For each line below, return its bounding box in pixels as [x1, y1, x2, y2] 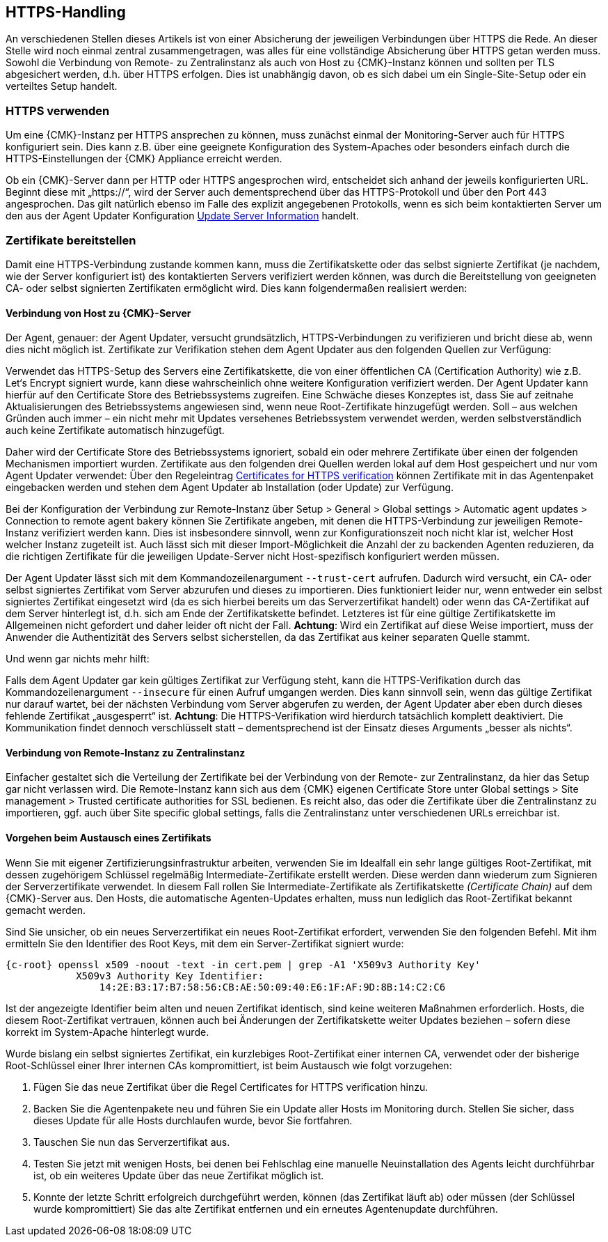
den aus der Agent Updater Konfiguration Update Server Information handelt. [6, 210, 359, 222]
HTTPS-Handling [6, 3, 126, 21]
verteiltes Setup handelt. [6, 80, 118, 93]
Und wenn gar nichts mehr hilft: [6, 653, 150, 665]
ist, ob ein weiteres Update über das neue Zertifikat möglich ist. [33, 1169, 324, 1181]
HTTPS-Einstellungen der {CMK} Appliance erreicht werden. [6, 153, 282, 165]
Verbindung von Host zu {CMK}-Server [6, 306, 191, 319]
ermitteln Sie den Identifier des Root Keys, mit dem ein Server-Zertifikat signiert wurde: [6, 937, 404, 949]
